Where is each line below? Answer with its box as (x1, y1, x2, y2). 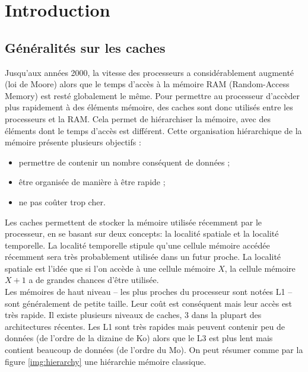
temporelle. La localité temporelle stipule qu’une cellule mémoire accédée (5, 239, 270, 251)
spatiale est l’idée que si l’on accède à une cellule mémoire (5, 262, 215, 274)
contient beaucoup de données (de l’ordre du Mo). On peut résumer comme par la (5, 344, 303, 356)
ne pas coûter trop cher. (18, 195, 106, 208)
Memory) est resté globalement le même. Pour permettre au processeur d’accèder (5, 89, 300, 101)
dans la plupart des (191, 309, 262, 321)
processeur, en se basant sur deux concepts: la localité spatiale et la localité (5, 227, 279, 240)
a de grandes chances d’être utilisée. (28, 274, 159, 286)
